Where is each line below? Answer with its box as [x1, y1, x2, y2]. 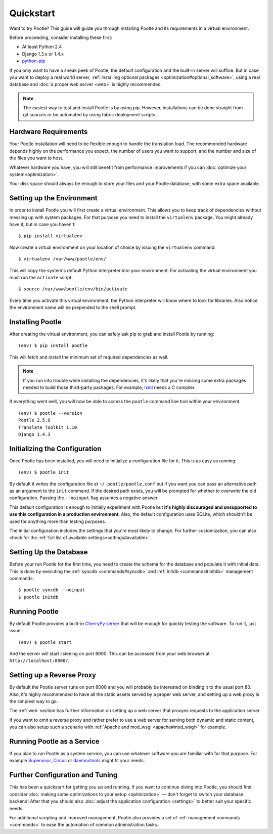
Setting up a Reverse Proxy [9, 671, 96, 680]
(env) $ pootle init [18, 469, 69, 475]
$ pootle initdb [18, 594, 59, 600]
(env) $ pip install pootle [18, 343, 88, 348]
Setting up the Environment [9, 194, 98, 202]
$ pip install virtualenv [18, 233, 83, 239]
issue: [9, 628, 22, 634]
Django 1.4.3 [18, 431, 51, 437]
